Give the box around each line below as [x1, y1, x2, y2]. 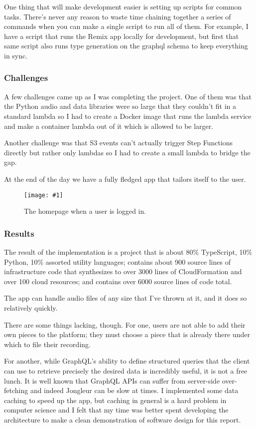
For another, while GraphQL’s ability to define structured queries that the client [4, 356, 250, 366]
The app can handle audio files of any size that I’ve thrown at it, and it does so [4, 293, 247, 303]
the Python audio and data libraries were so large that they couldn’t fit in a [4, 101, 237, 111]
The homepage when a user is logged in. [24, 206, 146, 216]
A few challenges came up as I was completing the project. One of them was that [4, 91, 252, 101]
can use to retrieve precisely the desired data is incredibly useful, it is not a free [4, 365, 248, 376]
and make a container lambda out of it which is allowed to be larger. [4, 120, 214, 131]
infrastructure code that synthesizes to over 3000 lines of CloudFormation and [4, 266, 242, 277]
